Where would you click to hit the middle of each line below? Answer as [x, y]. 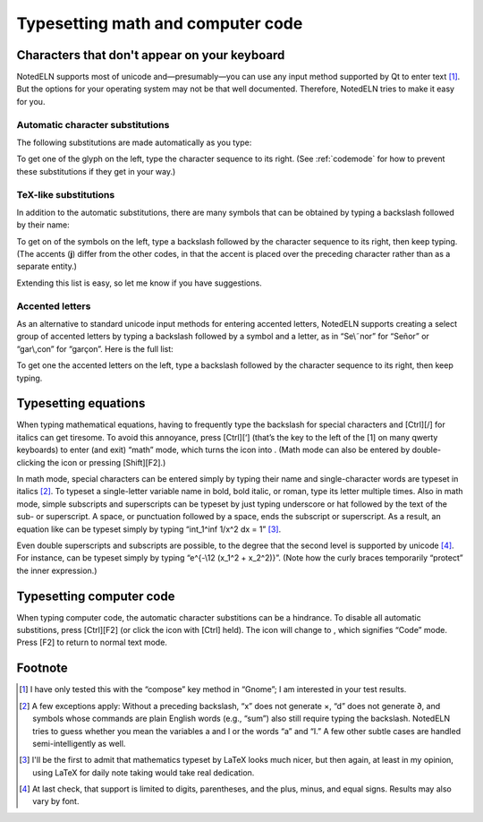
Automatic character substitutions [93, 124]
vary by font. [56, 801]
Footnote [42, 668]
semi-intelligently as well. [79, 743]
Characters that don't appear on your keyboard [151, 55]
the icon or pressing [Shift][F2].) [106, 462]
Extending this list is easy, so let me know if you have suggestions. [140, 283]
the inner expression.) [57, 570]
